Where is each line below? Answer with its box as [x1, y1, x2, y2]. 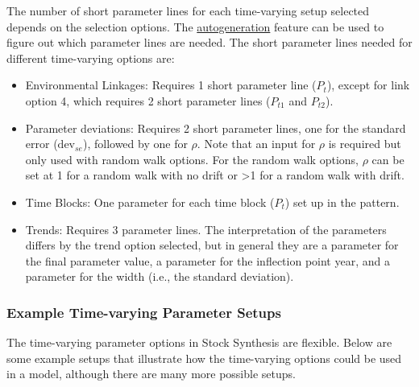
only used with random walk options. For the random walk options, [25, 150, 359, 167]
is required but [328, 135, 401, 152]
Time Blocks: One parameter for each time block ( [25, 193, 275, 210]
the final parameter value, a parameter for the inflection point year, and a [25, 252, 390, 269]
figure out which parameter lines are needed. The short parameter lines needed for [6, 34, 413, 51]
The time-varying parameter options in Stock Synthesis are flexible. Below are [6, 334, 392, 351]
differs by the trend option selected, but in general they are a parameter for [25, 237, 399, 253]
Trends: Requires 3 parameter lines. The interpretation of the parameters [25, 220, 387, 237]
